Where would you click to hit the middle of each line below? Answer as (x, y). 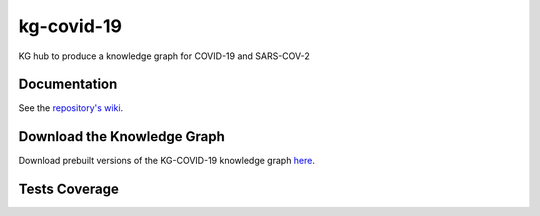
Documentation (68, 84)
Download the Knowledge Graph (121, 136)
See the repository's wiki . (71, 108)
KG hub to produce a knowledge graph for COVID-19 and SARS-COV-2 (164, 56)
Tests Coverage (68, 189)
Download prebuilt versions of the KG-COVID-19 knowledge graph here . (166, 161)
